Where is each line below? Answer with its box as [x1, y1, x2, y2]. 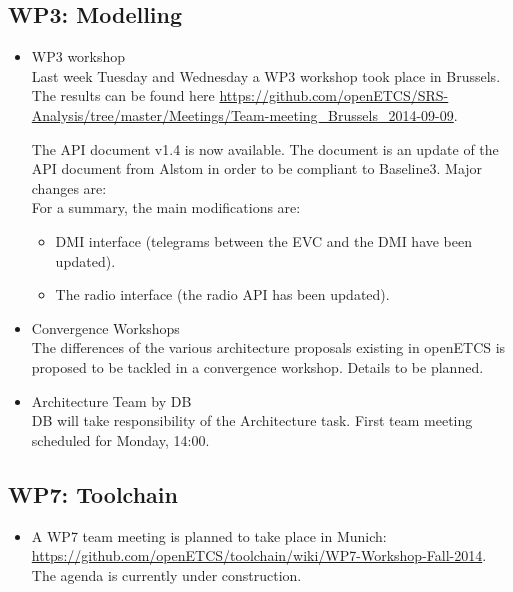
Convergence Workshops [31, 317, 180, 338]
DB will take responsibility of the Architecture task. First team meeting [31, 410, 473, 431]
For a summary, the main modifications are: [31, 197, 301, 218]
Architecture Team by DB [31, 390, 192, 411]
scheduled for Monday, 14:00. [31, 429, 210, 450]
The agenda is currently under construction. [31, 564, 302, 585]
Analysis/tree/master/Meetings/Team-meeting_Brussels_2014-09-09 [31, 104, 454, 125]
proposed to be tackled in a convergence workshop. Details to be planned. [31, 356, 484, 377]
